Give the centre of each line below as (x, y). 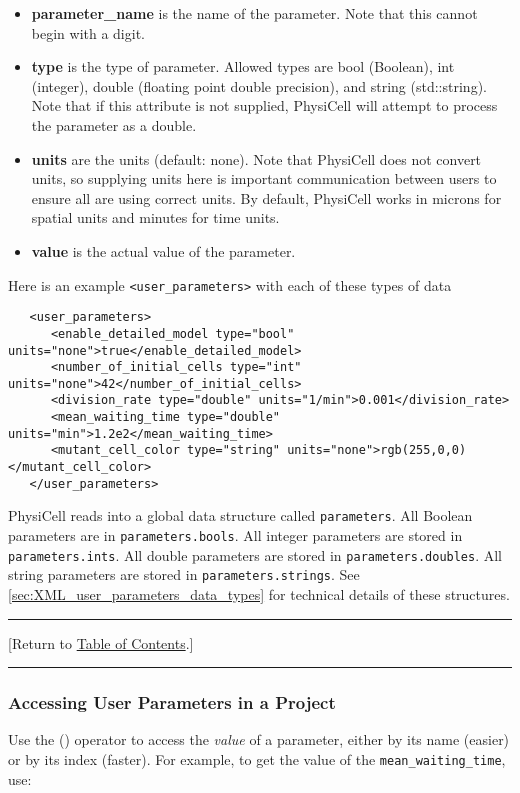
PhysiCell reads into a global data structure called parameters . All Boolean (240, 515)
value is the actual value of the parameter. (163, 250)
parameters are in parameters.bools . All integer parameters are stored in (235, 535)
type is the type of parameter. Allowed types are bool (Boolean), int (243, 66)
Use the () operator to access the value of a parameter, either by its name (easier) (259, 739)
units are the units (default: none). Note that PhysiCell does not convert (256, 158)
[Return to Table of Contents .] (101, 642)
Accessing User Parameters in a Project (172, 702)
